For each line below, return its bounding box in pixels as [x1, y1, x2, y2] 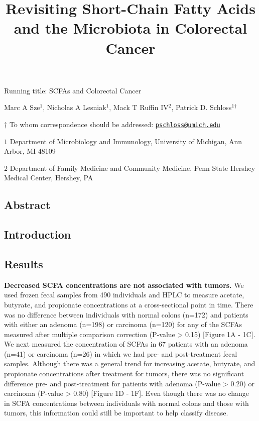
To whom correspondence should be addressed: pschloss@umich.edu [9, 119, 220, 129]
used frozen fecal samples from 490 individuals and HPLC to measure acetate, [4, 289, 244, 300]
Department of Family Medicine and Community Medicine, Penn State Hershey [10, 162, 255, 173]
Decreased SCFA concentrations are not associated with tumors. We [4, 279, 244, 290]
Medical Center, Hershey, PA [4, 172, 93, 183]
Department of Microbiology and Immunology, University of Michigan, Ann [10, 136, 242, 146]
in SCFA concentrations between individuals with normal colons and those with [4, 397, 249, 408]
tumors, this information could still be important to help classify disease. [4, 407, 228, 418]
